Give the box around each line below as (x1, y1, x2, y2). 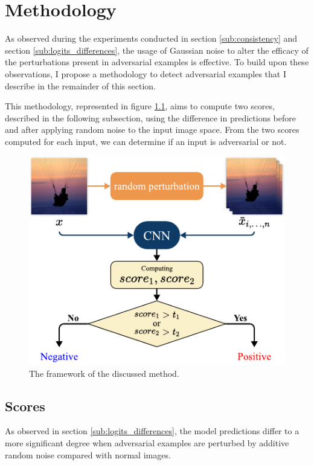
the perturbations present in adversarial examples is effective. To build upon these (5, 56, 309, 68)
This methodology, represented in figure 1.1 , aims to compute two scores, (5, 100, 275, 112)
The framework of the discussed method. (29, 367, 179, 379)
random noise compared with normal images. (5, 448, 171, 461)
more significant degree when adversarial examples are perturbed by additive (5, 436, 289, 449)
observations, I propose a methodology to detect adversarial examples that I (5, 67, 287, 80)
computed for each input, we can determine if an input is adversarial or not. (5, 135, 287, 147)
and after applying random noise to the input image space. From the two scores (5, 123, 300, 136)
